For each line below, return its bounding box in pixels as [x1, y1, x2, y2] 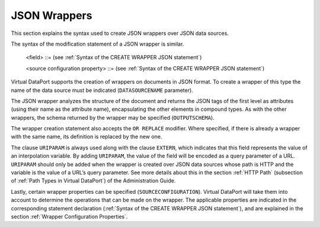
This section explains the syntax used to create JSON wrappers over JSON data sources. [11, 30, 229, 37]
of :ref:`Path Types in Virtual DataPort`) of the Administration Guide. [11, 177, 176, 184]
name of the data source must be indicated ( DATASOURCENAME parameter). [11, 87, 194, 94]
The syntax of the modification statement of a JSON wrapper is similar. [11, 40, 184, 47]
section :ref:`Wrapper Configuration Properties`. [11, 213, 128, 220]
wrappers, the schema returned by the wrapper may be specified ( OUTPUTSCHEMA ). [11, 114, 215, 121]
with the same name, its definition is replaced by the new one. [11, 133, 162, 140]
